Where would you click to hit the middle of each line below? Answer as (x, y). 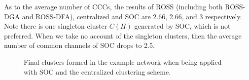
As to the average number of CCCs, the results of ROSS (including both (113, 6)
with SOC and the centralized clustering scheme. (97, 71)
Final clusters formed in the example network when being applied (123, 61)
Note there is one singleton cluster (56, 26)
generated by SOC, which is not (182, 26)
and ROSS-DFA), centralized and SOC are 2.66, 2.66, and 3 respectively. (132, 16)
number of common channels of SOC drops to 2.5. (79, 45)
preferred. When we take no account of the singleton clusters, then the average (123, 35)
